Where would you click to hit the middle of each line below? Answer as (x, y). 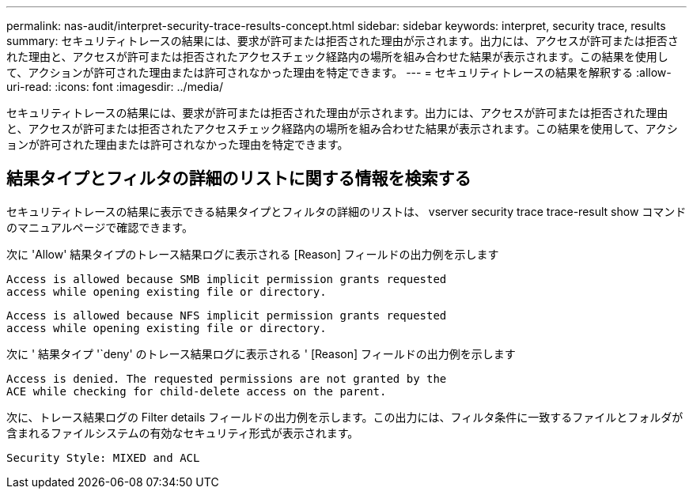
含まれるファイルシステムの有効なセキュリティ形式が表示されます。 (183, 433)
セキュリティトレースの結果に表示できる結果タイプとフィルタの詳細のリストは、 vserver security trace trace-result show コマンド (346, 211)
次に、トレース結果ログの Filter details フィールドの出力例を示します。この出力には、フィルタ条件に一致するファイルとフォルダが (345, 417)
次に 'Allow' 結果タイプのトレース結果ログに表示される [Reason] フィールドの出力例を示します (253, 254)
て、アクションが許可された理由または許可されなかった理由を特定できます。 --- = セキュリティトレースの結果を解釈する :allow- (339, 72)
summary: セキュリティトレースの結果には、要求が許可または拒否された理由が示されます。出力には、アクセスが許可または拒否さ (343, 41)
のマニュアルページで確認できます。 (100, 227)
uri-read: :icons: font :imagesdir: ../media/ (115, 87)
